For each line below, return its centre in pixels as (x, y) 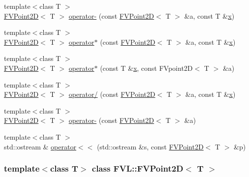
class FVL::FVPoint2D (138, 168)
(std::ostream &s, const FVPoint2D (150, 146)
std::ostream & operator (40, 146)
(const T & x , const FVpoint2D (146, 68)
